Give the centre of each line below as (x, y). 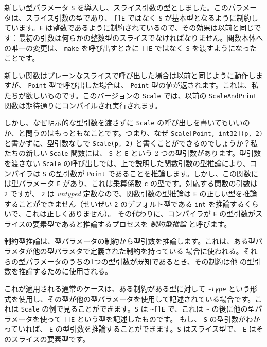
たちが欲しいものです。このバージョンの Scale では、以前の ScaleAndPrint (131, 95)
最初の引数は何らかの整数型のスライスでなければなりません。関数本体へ (141, 37)
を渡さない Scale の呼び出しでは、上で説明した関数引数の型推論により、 (127, 163)
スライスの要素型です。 (50, 339)
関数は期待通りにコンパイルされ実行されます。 (83, 105)
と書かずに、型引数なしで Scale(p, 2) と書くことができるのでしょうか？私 (131, 143)
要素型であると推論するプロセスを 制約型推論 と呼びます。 (132, 223)
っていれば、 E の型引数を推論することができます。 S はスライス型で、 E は (130, 329)
